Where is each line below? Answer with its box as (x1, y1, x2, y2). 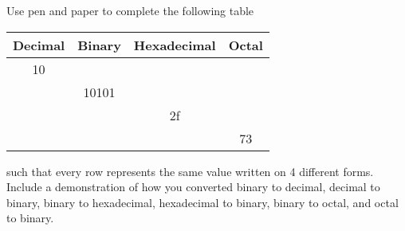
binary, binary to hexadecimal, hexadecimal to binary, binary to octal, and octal (6, 194, 399, 210)
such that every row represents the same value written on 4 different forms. (6, 162, 374, 179)
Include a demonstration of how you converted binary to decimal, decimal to (6, 178, 380, 195)
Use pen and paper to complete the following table (6, 2, 254, 18)
